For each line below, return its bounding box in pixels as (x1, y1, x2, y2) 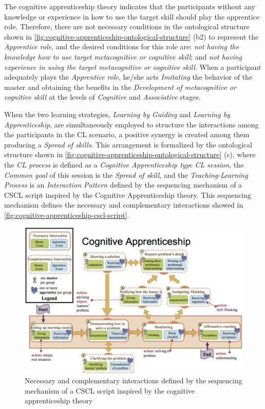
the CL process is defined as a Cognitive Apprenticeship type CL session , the (4, 159, 244, 170)
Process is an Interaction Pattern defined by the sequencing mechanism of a (4, 179, 242, 190)
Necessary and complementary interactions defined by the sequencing (25, 375, 242, 386)
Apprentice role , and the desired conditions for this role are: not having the (4, 41, 239, 52)
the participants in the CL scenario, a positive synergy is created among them (4, 129, 250, 140)
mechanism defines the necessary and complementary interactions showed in (4, 199, 243, 210)
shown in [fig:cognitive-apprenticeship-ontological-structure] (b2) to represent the (4, 31, 259, 42)
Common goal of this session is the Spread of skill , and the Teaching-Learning (4, 169, 248, 180)
